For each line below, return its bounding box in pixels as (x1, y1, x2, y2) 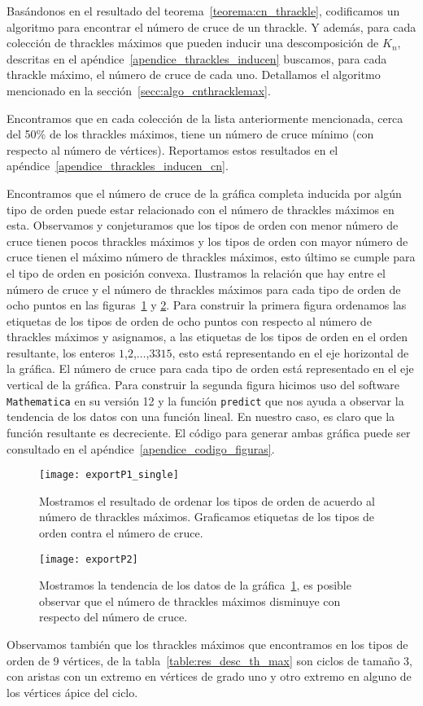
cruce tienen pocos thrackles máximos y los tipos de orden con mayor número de (7, 232, 408, 249)
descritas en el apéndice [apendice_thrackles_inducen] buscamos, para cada (7, 50, 387, 67)
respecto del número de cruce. (39, 608, 188, 625)
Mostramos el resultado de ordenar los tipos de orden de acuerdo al (39, 492, 375, 509)
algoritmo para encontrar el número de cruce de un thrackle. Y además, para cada (7, 18, 416, 35)
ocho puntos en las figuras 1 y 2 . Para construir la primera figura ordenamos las (7, 296, 407, 314)
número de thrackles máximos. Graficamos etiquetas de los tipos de (39, 508, 375, 525)
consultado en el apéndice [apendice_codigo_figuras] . (7, 440, 275, 457)
